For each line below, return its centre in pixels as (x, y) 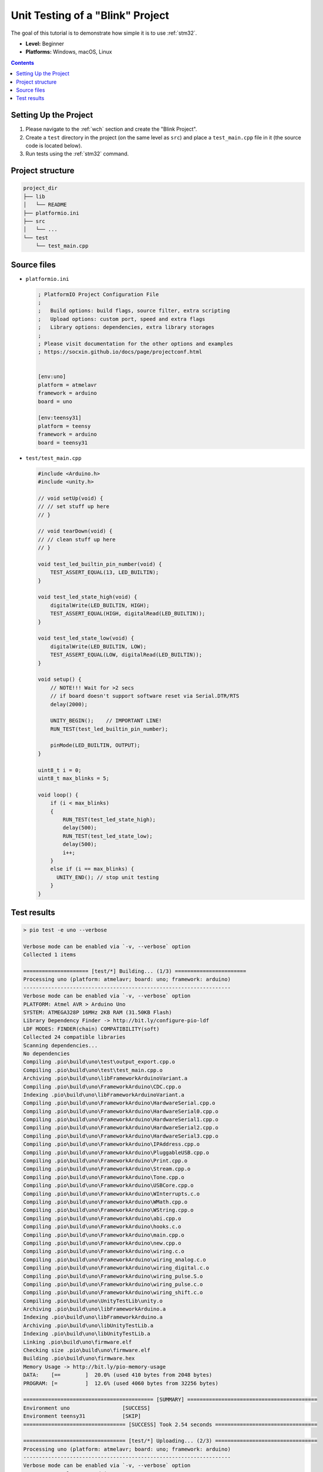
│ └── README (45, 205)
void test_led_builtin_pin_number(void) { (100, 564)
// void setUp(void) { (70, 498)
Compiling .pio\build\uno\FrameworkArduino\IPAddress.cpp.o (112, 1144)
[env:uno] (52, 377)
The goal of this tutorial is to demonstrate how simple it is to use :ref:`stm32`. (104, 33)
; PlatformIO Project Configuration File (98, 294)
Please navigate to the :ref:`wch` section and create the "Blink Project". (111, 129)
